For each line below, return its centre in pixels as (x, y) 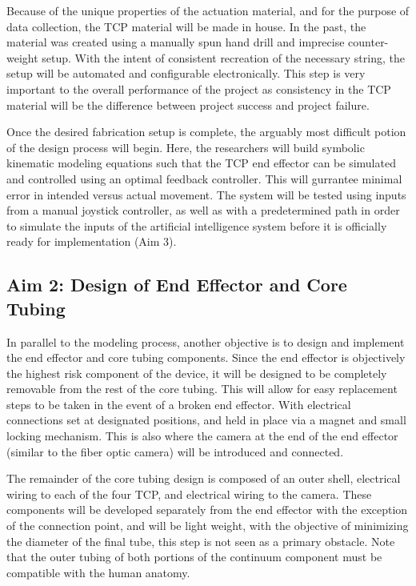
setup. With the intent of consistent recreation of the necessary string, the (223, 57)
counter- (368, 42)
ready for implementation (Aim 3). (92, 241)
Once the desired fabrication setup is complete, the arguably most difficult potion (206, 132)
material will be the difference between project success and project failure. (188, 104)
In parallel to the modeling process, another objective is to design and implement (206, 341)
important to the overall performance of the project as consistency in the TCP (199, 88)
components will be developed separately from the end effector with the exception (207, 510)
